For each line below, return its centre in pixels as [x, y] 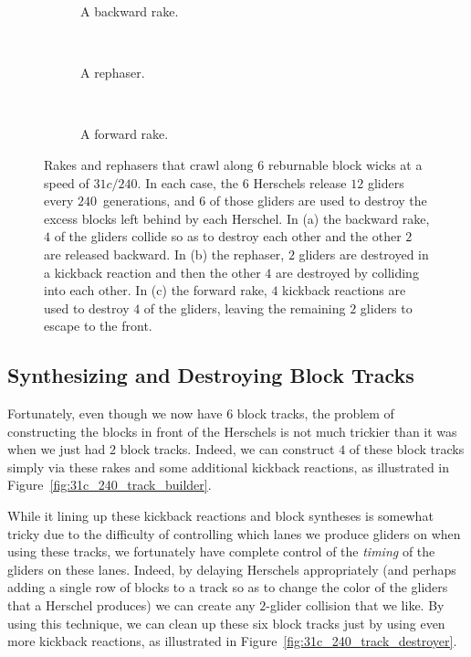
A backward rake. [130, 11]
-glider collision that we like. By [355, 605]
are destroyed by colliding [347, 272]
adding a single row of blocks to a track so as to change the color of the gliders [228, 587]
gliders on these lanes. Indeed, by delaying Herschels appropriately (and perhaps [232, 569]
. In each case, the [188, 182]
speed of [67, 182]
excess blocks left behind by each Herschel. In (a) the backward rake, [237, 218]
